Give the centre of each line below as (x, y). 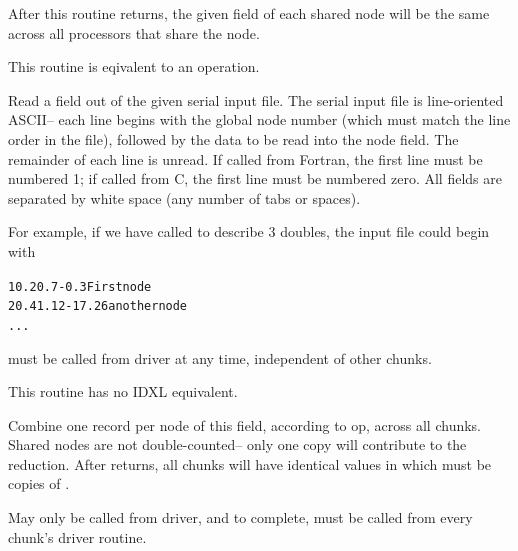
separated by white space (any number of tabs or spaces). (184, 197)
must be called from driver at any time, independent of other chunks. (220, 357)
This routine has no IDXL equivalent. (123, 391)
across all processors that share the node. (134, 32)
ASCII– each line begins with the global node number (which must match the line (259, 119)
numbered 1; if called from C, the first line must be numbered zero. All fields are (255, 178)
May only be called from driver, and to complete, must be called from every (240, 517)
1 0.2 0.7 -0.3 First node (80, 286)
